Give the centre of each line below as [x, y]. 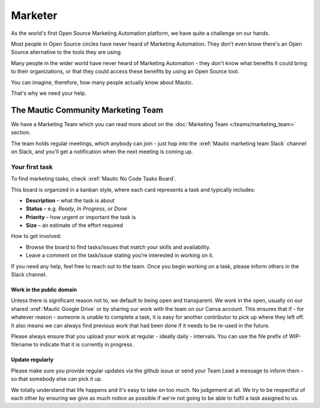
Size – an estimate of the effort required [74, 226]
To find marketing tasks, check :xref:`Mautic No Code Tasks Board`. [94, 179]
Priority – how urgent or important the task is [81, 217]
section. [21, 133]
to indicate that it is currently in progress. [84, 345]
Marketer [34, 15]
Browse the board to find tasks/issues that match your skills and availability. [118, 247]
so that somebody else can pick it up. [57, 379]
